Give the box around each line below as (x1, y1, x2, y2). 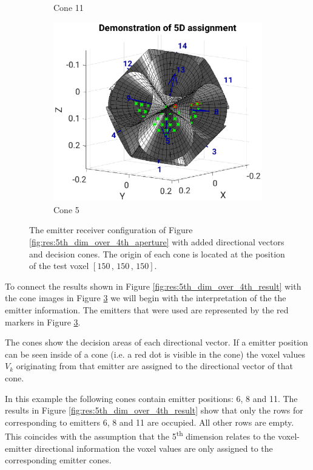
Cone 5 (53, 203, 79, 216)
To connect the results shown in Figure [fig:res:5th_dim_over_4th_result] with (5, 279, 301, 292)
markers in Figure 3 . (5, 315, 81, 328)
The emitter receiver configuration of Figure (29, 223, 193, 236)
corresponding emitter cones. (5, 454, 112, 466)
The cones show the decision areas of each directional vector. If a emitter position (5, 336, 308, 349)
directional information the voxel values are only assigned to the (35, 441, 273, 454)
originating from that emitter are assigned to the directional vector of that (16, 359, 293, 372)
